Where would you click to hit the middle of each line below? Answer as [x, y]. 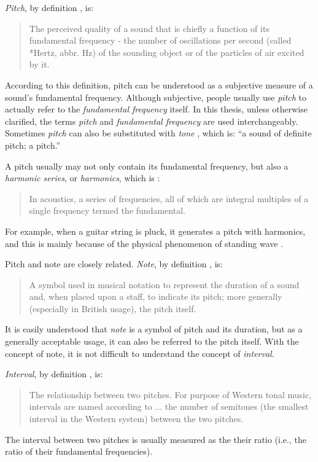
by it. [39, 64]
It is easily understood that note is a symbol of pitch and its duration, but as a [154, 329]
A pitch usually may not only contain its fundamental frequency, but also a [147, 166]
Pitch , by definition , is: [49, 7]
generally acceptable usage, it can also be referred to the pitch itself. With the [152, 341]
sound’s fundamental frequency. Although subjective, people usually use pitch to [156, 97]
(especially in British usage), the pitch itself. [113, 308]
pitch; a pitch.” [33, 145]
